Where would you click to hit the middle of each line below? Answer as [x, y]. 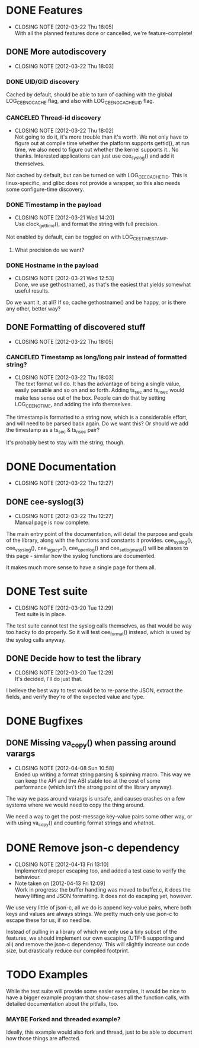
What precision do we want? [49, 250]
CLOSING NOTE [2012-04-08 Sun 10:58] [64, 768]
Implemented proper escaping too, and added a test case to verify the [100, 871]
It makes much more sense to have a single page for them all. [81, 567]
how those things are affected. [44, 1038]
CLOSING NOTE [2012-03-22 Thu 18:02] [64, 131]
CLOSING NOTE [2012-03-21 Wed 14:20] [64, 218]
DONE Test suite [47, 591]
